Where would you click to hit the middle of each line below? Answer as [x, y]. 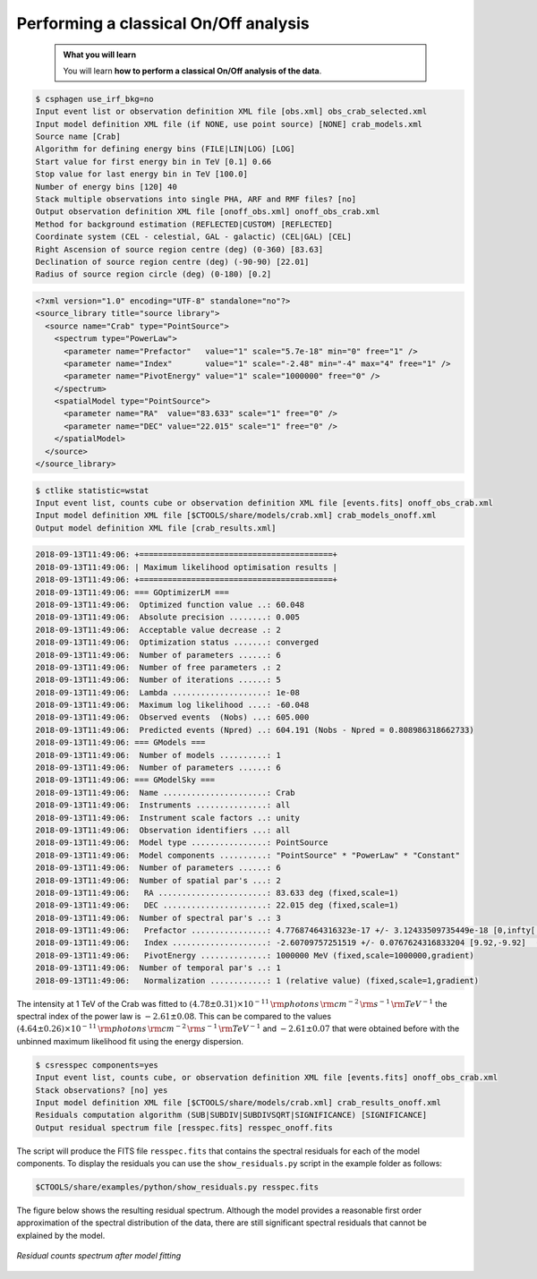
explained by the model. [61, 1235]
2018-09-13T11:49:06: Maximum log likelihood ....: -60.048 [172, 705]
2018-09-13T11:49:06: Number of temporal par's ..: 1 [158, 968]
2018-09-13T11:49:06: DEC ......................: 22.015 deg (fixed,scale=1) [217, 905]
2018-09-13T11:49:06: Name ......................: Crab [165, 793]
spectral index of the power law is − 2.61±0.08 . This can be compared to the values [174, 1017]
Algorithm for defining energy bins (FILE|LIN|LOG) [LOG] [165, 149]
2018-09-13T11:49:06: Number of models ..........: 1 [158, 755]
